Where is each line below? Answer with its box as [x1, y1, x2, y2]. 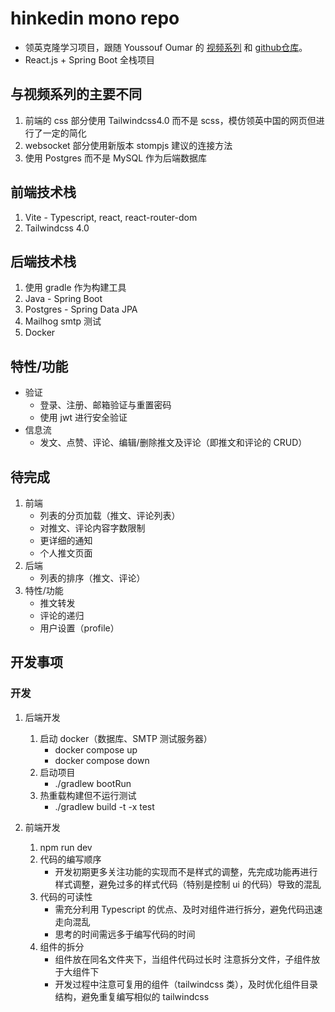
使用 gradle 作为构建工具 [24, 282, 127, 294]
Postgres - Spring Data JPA [24, 303, 138, 316]
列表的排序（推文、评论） [39, 572, 146, 584]
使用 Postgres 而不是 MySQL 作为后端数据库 [24, 152, 208, 164]
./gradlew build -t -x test [54, 800, 155, 812]
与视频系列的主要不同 [10, 86, 142, 103]
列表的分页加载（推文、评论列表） [39, 510, 181, 521]
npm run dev [39, 841, 93, 853]
